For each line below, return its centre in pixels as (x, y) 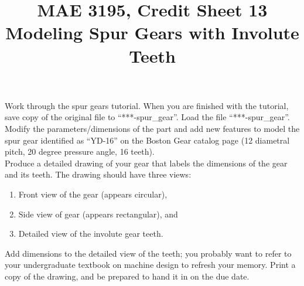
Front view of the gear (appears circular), (93, 194)
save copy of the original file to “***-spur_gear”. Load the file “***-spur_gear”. (147, 117)
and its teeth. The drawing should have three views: (98, 174)
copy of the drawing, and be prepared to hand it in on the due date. (127, 276)
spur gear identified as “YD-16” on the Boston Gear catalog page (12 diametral (147, 140)
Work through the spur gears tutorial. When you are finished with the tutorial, (147, 105)
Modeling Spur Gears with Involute (152, 33)
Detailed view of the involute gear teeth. (91, 234)
